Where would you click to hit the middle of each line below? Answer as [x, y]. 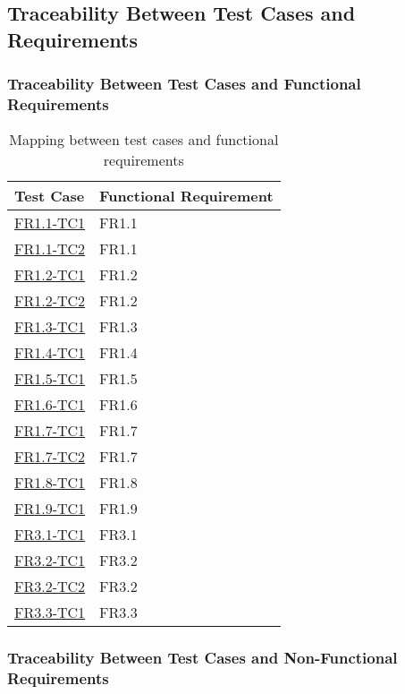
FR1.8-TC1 [50, 483]
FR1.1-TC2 [50, 249]
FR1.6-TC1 [50, 405]
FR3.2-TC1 [50, 561]
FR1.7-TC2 [50, 457]
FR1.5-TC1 [50, 379]
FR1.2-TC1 [50, 275]
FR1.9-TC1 [50, 509]
